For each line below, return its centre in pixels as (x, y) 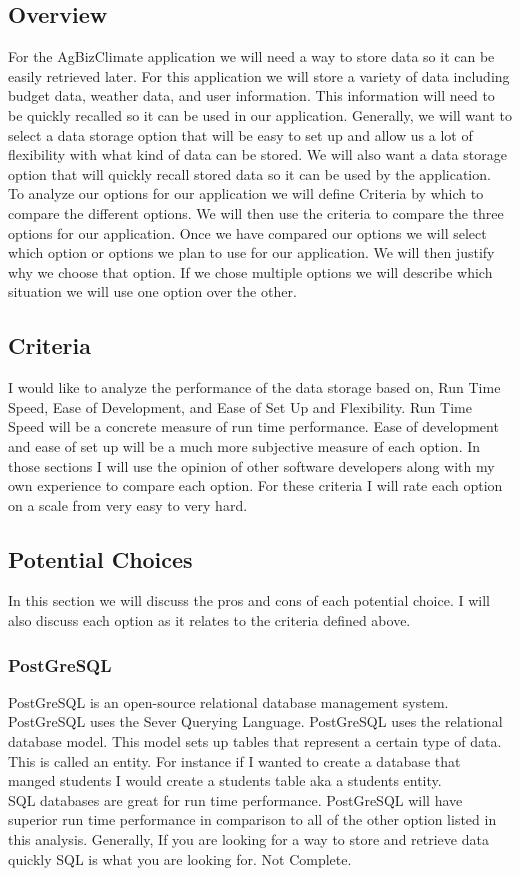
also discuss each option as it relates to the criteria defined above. (209, 620)
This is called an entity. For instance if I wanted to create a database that (234, 760)
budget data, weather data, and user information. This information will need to (251, 95)
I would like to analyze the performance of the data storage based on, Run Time (254, 387)
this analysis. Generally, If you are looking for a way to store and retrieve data (248, 839)
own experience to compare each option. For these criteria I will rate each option (255, 485)
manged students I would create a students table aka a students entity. (225, 780)
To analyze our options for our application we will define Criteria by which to (246, 193)
